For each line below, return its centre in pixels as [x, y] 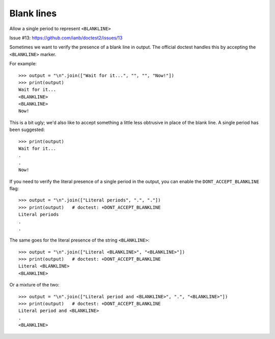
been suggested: [27, 129]
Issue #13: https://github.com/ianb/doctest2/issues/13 [66, 38]
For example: [23, 64]
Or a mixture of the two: [34, 285]
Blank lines [33, 13]
